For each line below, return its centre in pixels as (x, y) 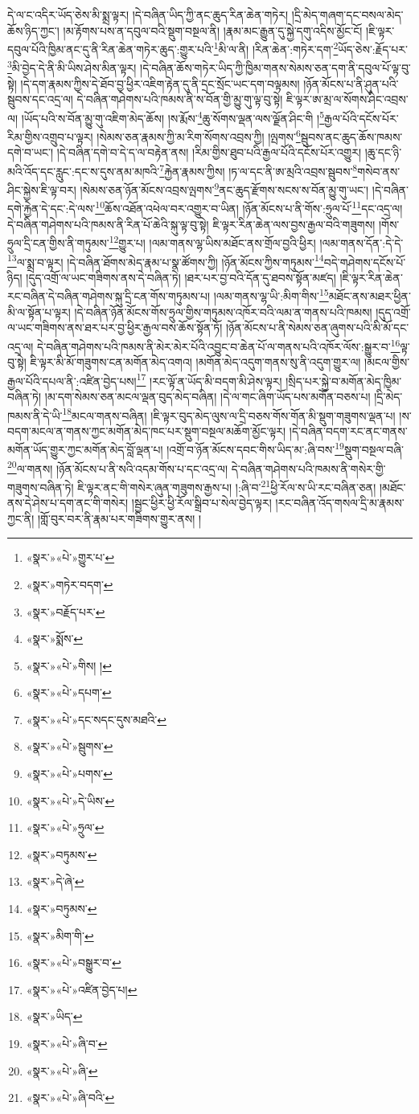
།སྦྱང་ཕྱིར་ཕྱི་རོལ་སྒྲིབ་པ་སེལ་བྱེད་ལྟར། (201, 503)
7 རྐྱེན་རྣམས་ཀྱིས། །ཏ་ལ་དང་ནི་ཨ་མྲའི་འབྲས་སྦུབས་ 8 (259, 170)
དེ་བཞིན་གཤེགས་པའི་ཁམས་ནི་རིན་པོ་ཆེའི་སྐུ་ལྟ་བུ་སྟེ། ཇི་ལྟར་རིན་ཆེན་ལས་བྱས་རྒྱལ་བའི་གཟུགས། (191, 224)
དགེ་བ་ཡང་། (31, 152)
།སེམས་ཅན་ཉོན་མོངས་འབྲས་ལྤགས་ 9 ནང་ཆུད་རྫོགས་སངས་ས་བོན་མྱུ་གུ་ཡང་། (224, 188)
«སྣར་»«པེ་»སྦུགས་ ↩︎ (70, 746)
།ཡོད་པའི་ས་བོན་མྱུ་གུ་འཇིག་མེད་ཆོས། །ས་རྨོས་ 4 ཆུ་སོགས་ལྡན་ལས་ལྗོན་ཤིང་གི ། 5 (173, 117)
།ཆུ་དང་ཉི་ (383, 152)
